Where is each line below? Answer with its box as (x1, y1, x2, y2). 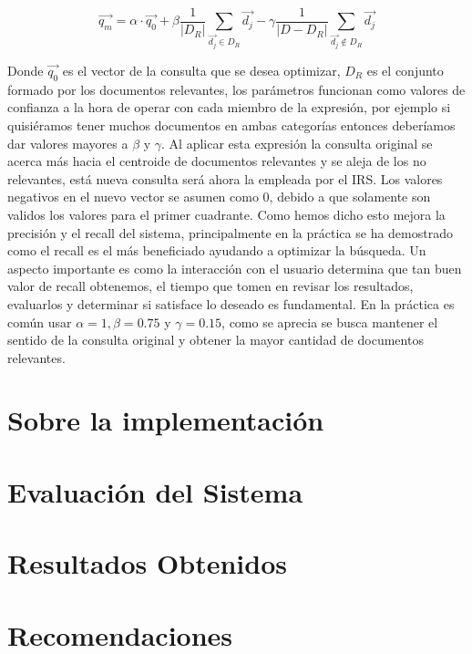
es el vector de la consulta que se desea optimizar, (62, 61, 341, 79)
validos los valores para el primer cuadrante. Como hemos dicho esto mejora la (7, 204, 446, 223)
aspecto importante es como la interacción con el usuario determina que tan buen (7, 258, 462, 277)
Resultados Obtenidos (7, 545, 287, 582)
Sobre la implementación (7, 401, 324, 439)
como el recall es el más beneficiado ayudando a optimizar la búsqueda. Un (7, 241, 426, 260)
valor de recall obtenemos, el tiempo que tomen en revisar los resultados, (7, 276, 414, 296)
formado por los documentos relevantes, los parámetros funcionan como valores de (7, 79, 466, 99)
